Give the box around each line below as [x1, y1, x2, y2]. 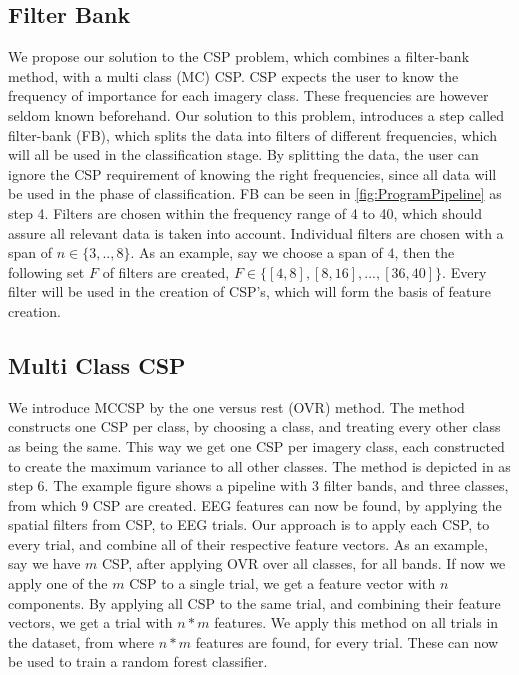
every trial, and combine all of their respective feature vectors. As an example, [8, 533, 488, 554]
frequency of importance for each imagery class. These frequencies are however [8, 85, 489, 106]
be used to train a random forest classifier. [8, 651, 268, 672]
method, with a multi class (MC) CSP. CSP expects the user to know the [8, 65, 459, 86]
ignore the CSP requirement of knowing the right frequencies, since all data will [8, 163, 497, 184]
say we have [8, 553, 81, 574]
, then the [394, 242, 455, 263]
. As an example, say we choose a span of [130, 242, 383, 263]
